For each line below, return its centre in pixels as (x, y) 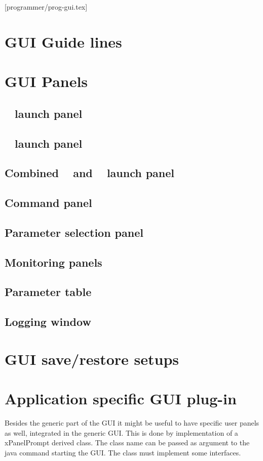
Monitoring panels (53, 262)
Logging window (48, 322)
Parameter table (48, 292)
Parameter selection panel (74, 232)
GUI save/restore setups (92, 359)
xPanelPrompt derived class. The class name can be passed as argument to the (127, 443)
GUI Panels (46, 81)
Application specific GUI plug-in (121, 399)
